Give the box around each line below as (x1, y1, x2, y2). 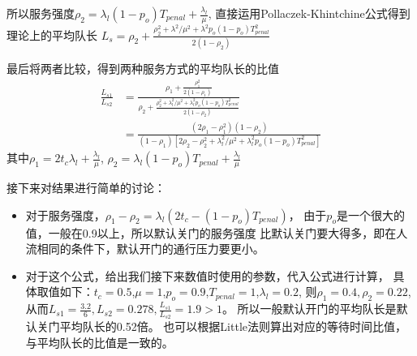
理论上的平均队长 (6, 26, 97, 43)
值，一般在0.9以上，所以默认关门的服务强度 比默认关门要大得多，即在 (25, 224, 397, 241)
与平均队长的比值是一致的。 (25, 333, 174, 350)
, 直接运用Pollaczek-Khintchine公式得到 (208, 5, 411, 21)
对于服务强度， (25, 206, 105, 223)
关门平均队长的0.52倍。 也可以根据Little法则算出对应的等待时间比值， (37, 318, 406, 335)
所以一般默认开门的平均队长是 (237, 300, 397, 317)
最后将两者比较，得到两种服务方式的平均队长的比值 (6, 59, 279, 76)
